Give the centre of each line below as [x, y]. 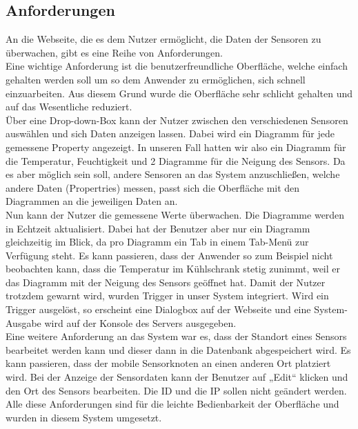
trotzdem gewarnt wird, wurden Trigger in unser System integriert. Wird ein [167, 296]
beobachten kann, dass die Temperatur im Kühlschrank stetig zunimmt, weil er [173, 269]
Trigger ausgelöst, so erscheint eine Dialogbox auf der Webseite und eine [158, 309]
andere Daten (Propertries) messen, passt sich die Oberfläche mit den [153, 187]
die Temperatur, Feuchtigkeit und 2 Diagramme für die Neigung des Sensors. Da [176, 160]
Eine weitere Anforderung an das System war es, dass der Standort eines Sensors [176, 336]
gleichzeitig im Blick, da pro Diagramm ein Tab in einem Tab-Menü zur [157, 242]
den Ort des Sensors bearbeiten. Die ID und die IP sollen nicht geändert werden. [176, 390]
